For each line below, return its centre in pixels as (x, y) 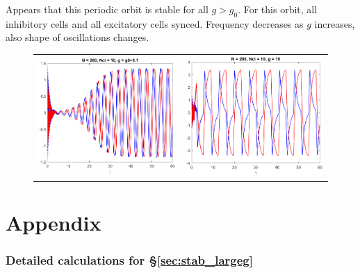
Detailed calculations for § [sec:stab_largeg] (129, 260)
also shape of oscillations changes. (77, 37)
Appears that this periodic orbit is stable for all (107, 9)
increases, (335, 23)
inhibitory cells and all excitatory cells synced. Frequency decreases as (155, 23)
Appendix (54, 223)
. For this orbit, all (278, 9)
